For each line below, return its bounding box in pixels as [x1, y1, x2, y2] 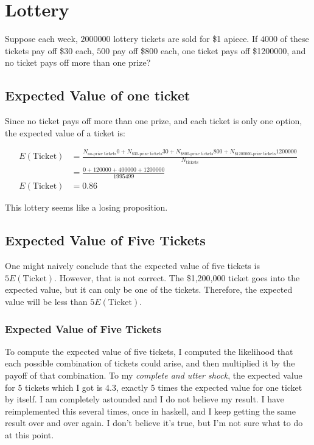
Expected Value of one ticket [5, 86, 190, 105]
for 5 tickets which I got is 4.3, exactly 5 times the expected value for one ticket [5, 380, 302, 393]
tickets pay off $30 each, [5, 44, 94, 57]
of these [280, 32, 309, 45]
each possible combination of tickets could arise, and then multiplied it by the [5, 357, 295, 370]
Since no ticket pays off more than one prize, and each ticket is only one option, [5, 114, 302, 127]
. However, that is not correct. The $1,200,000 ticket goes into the [54, 271, 300, 284]
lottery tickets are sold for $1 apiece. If [113, 32, 258, 45]
